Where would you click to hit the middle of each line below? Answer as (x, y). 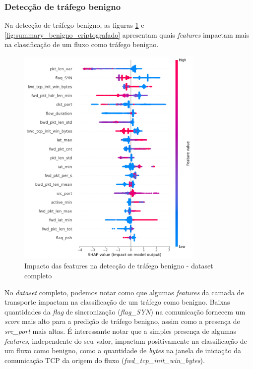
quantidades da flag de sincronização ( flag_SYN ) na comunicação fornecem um (125, 311)
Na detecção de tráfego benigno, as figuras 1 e (74, 25)
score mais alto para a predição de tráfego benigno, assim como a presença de (122, 321)
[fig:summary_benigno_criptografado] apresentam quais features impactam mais (127, 34)
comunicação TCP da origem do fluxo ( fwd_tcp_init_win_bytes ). (105, 360)
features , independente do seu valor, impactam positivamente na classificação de (126, 341)
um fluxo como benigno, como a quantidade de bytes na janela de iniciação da (123, 350)
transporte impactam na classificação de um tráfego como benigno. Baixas (117, 302)
